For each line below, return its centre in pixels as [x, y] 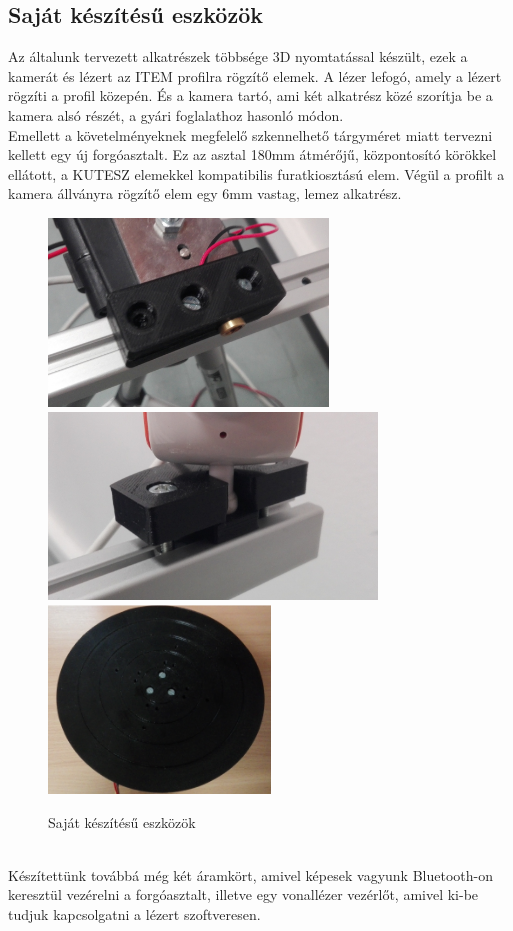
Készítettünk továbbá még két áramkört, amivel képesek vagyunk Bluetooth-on [250, 874]
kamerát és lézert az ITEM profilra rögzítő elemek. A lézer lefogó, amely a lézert [255, 75]
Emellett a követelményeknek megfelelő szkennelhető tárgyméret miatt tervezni [250, 134]
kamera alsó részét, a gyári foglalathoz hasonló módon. [176, 114]
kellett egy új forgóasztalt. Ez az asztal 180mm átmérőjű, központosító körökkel [252, 154]
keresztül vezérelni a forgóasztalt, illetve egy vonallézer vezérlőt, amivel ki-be [243, 894]
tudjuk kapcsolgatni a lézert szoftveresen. [134, 914]
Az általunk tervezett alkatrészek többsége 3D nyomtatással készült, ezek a [238, 56]
